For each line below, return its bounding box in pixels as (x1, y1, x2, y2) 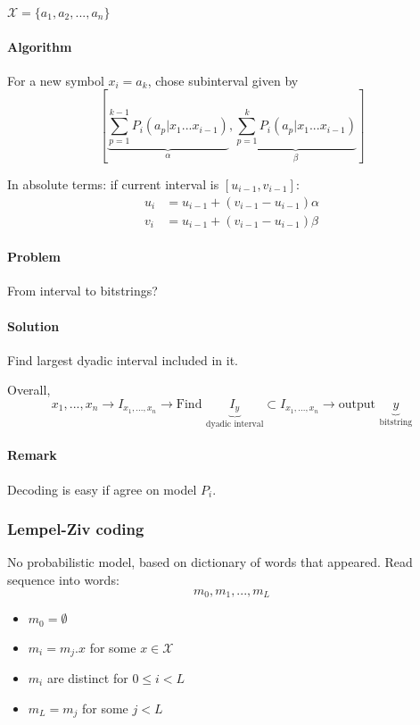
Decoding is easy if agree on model (7, 479, 197, 498)
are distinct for (46, 669, 128, 687)
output (338, 397, 375, 411)
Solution (7, 316, 60, 335)
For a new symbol (7, 71, 104, 89)
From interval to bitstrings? (7, 281, 158, 300)
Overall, (7, 380, 51, 399)
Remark (7, 446, 57, 464)
